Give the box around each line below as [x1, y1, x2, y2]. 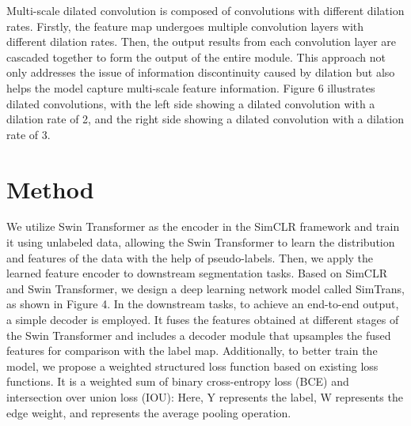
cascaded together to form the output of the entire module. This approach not [6, 48, 386, 65]
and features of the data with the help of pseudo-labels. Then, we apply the [6, 249, 374, 266]
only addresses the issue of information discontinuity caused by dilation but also [6, 64, 395, 81]
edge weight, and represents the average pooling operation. [6, 404, 291, 420]
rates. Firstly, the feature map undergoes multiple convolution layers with [6, 17, 364, 34]
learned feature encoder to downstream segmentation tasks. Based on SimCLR [6, 265, 387, 281]
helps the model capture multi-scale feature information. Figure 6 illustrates [6, 79, 375, 96]
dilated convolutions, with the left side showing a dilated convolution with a [6, 95, 375, 111]
